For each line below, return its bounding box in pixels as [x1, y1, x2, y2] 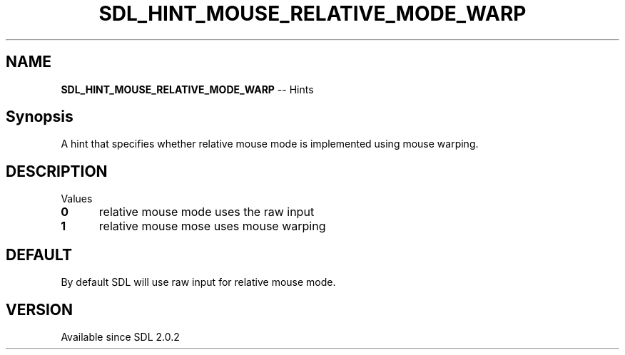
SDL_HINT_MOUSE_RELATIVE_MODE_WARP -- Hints [61, 83, 314, 96]
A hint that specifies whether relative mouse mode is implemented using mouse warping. [61, 138, 479, 150]
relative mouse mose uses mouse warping [98, 219, 326, 234]
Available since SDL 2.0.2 [61, 330, 180, 343]
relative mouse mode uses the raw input [98, 205, 315, 220]
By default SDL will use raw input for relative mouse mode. [61, 276, 336, 289]
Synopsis [6, 108, 73, 126]
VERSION [6, 300, 73, 319]
